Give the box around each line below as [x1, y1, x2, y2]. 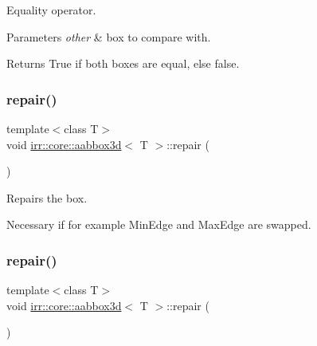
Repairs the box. [6, 189, 88, 206]
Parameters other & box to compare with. [6, 28, 211, 45]
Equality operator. [6, 2, 96, 18]
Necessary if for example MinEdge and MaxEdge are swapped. [6, 216, 311, 233]
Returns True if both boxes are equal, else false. [6, 55, 240, 72]
